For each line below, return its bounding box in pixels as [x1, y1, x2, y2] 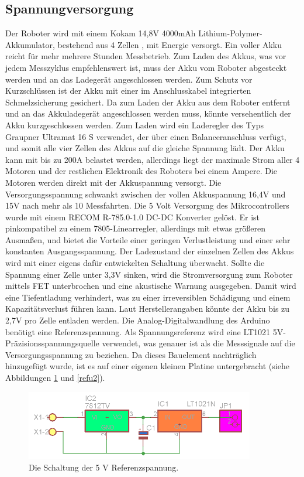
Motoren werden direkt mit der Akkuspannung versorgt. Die [5, 176, 222, 188]
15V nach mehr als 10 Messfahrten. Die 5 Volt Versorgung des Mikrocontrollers [5, 199, 289, 212]
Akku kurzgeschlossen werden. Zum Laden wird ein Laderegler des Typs [5, 118, 264, 131]
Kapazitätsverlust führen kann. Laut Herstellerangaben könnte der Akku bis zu [5, 302, 290, 315]
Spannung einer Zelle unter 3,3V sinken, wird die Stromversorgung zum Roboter [5, 268, 293, 280]
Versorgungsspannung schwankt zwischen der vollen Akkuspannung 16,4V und [5, 188, 286, 200]
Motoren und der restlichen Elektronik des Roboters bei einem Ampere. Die [5, 165, 277, 177]
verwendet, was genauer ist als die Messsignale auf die [102, 337, 295, 349]
